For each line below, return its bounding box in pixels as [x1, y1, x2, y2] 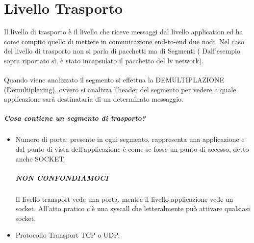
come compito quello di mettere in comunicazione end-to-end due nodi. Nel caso [4, 36, 245, 46]
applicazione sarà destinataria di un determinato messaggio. [4, 94, 183, 104]
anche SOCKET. [15, 153, 66, 163]
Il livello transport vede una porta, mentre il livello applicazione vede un [15, 193, 233, 204]
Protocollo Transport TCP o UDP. [15, 229, 120, 240]
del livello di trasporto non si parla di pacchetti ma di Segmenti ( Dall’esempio [4, 46, 240, 56]
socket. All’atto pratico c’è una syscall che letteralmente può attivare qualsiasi [15, 203, 250, 214]
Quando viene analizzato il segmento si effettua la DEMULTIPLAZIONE [4, 75, 224, 85]
